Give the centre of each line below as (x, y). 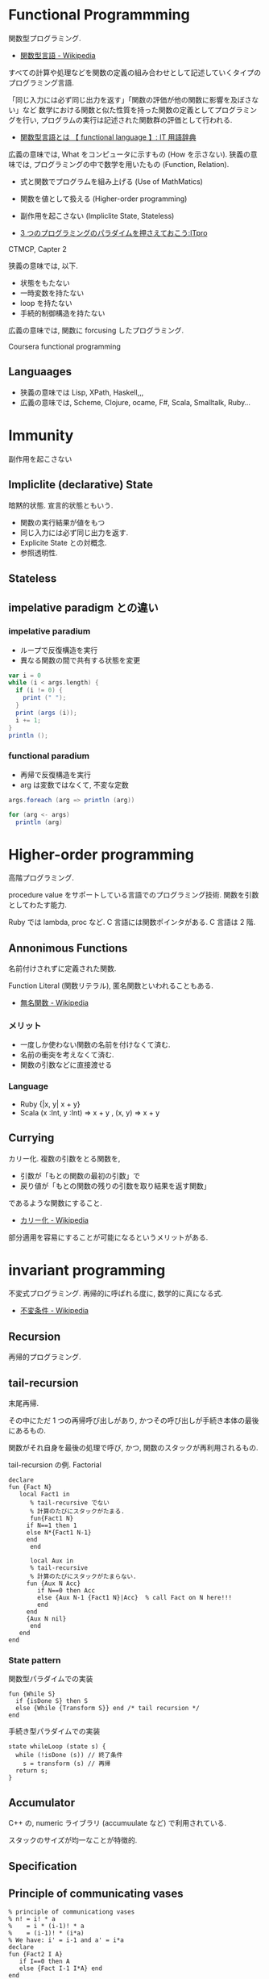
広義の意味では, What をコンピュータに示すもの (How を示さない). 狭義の (130, 154)
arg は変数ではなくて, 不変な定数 (74, 784)
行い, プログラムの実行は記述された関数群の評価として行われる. (127, 119)
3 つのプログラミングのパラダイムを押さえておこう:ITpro (114, 232)
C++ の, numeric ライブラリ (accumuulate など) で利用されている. (118, 1823)
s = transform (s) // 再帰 (67, 1764)
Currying (31, 1138)
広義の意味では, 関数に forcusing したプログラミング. (96, 330)
